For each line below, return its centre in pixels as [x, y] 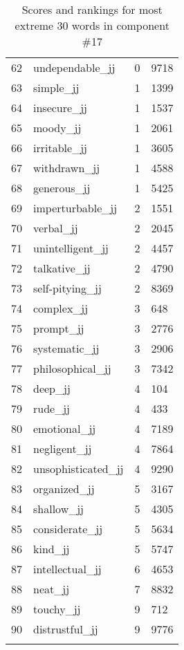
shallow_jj [59, 509]
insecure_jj [60, 108]
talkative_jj [62, 268]
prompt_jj [59, 328]
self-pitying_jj [67, 288]
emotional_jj [65, 428]
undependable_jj [74, 67]
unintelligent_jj [71, 248]
